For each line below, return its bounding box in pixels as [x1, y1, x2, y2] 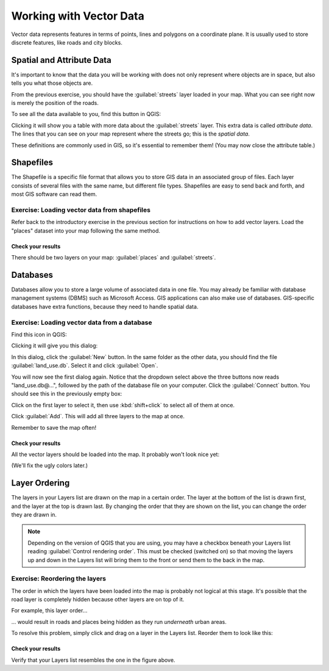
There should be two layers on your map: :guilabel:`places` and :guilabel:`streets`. [11, 254, 216, 261]
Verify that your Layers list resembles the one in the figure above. [11, 656, 175, 664]
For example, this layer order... [11, 607, 88, 614]
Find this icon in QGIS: [11, 331, 67, 338]
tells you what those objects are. [11, 79, 93, 87]
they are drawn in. [11, 511, 57, 518]
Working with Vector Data [11, 9, 144, 23]
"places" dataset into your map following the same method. [11, 227, 161, 234]
